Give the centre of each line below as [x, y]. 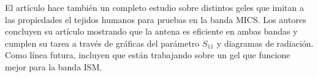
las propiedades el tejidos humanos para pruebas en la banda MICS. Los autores [156, 19]
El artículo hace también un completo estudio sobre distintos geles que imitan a [154, 7]
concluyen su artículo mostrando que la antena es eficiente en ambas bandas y [151, 31]
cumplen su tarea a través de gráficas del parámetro [102, 43]
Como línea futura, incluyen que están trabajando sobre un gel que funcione [148, 55]
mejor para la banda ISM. [54, 66]
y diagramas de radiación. [265, 43]
